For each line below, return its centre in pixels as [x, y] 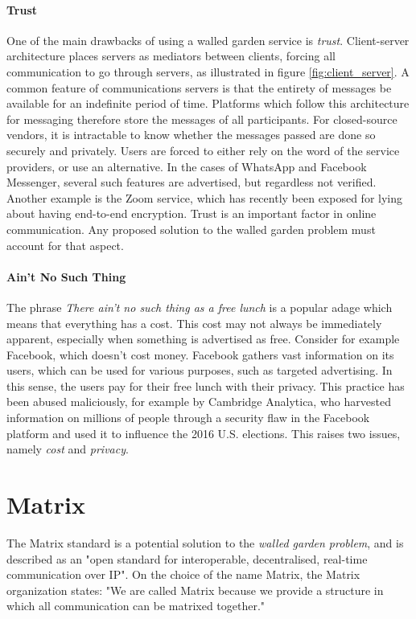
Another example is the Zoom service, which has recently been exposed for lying [204, 197]
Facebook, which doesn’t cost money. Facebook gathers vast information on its [200, 354]
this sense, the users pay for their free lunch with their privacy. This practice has [206, 385]
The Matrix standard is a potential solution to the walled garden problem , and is [205, 542]
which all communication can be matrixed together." [136, 606]
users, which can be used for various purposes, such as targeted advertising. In [200, 370]
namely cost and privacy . [68, 449]
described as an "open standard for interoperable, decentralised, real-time [187, 558]
